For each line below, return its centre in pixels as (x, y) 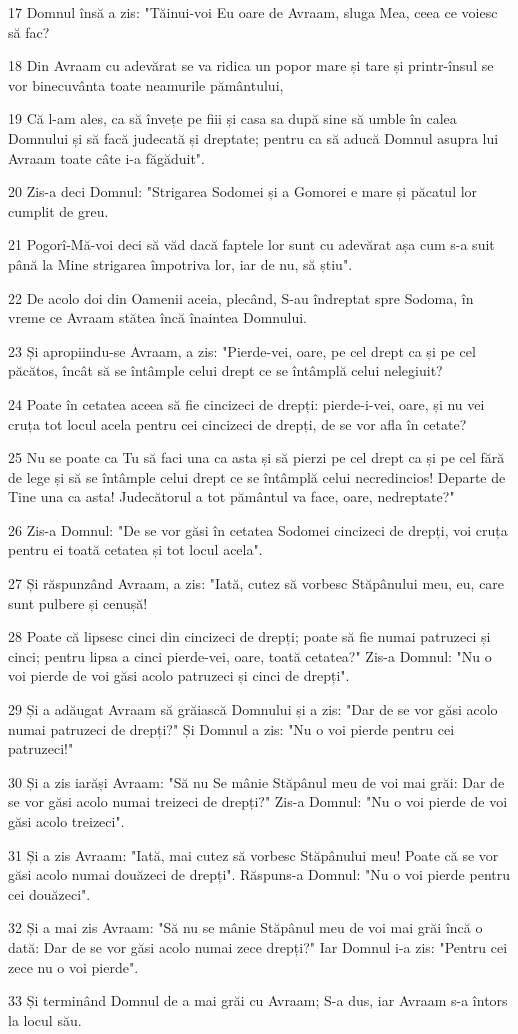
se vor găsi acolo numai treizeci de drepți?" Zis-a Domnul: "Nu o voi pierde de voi (258, 801)
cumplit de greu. (58, 210)
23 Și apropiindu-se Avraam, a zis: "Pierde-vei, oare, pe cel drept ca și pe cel (242, 350)
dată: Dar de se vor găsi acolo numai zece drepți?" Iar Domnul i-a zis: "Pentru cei (258, 946)
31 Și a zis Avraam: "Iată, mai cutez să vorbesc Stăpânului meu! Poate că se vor (253, 854)
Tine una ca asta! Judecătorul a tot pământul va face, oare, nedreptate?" (231, 496)
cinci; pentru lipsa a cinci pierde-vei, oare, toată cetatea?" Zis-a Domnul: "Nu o (250, 655)
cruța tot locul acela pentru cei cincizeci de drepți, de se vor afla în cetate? (237, 423)
